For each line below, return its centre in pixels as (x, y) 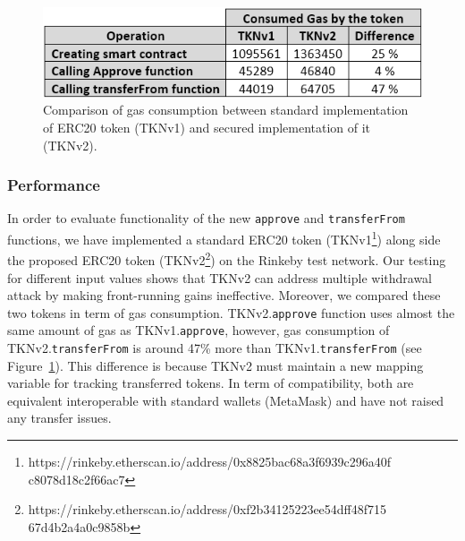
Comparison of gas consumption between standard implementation (226, 110)
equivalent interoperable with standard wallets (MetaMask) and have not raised (226, 400)
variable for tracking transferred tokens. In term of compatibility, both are (211, 383)
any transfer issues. (59, 418)
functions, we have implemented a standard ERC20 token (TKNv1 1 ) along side (224, 238)
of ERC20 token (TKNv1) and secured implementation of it (207, 127)
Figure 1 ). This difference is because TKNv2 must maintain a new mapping (216, 365)
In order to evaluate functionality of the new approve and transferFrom (206, 218)
